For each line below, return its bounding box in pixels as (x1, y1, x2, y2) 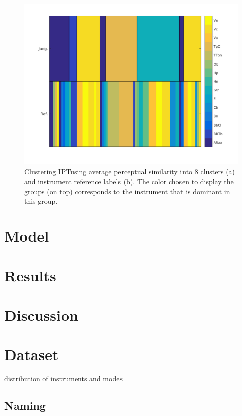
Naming (4, 398, 46, 413)
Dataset (4, 344, 59, 365)
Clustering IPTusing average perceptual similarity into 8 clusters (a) (24, 166, 235, 176)
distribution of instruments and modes (4, 373, 123, 384)
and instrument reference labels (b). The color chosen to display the (24, 176, 234, 187)
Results (4, 265, 56, 285)
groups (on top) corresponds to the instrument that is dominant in (24, 186, 230, 196)
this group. (24, 196, 58, 206)
